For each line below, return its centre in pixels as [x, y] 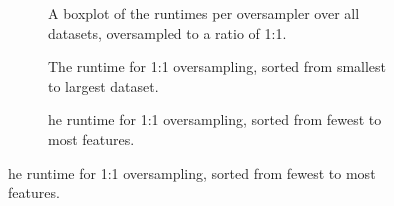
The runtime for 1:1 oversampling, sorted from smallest [217, 66]
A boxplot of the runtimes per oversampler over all [204, 13]
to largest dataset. [103, 85]
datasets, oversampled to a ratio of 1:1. [167, 32]
